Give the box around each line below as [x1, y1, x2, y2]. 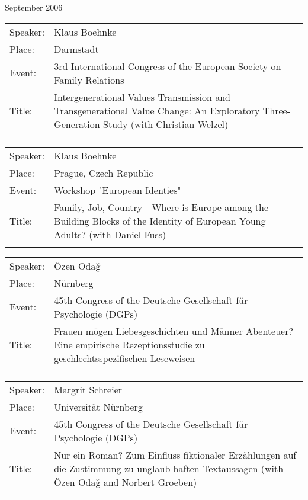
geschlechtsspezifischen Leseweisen [54, 351, 195, 365]
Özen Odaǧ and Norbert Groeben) [54, 475, 197, 489]
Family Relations [54, 72, 124, 86]
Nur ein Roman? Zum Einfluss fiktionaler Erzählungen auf [54, 447, 297, 461]
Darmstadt [54, 41, 99, 56]
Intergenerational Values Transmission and [54, 89, 231, 104]
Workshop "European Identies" [54, 182, 181, 197]
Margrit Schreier [54, 382, 123, 396]
